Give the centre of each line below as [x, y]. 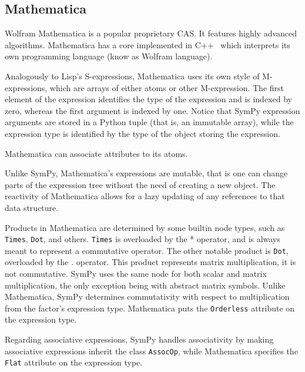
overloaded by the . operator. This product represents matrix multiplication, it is [150, 262]
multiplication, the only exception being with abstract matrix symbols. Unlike [145, 285]
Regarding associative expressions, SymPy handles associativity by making [139, 339]
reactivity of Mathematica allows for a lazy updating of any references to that [145, 196]
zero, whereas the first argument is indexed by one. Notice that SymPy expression [152, 110]
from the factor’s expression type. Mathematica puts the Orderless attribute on [150, 308]
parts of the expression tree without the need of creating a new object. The [140, 184]
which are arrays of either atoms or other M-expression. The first [167, 87]
